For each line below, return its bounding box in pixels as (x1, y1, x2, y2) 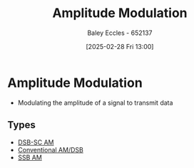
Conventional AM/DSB (17, 145, 83, 154)
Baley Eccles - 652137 (87, 28, 153, 37)
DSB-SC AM (17, 137, 54, 147)
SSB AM (17, 153, 43, 162)
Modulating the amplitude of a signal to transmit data (17, 98, 173, 107)
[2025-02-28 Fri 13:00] (86, 42, 154, 51)
